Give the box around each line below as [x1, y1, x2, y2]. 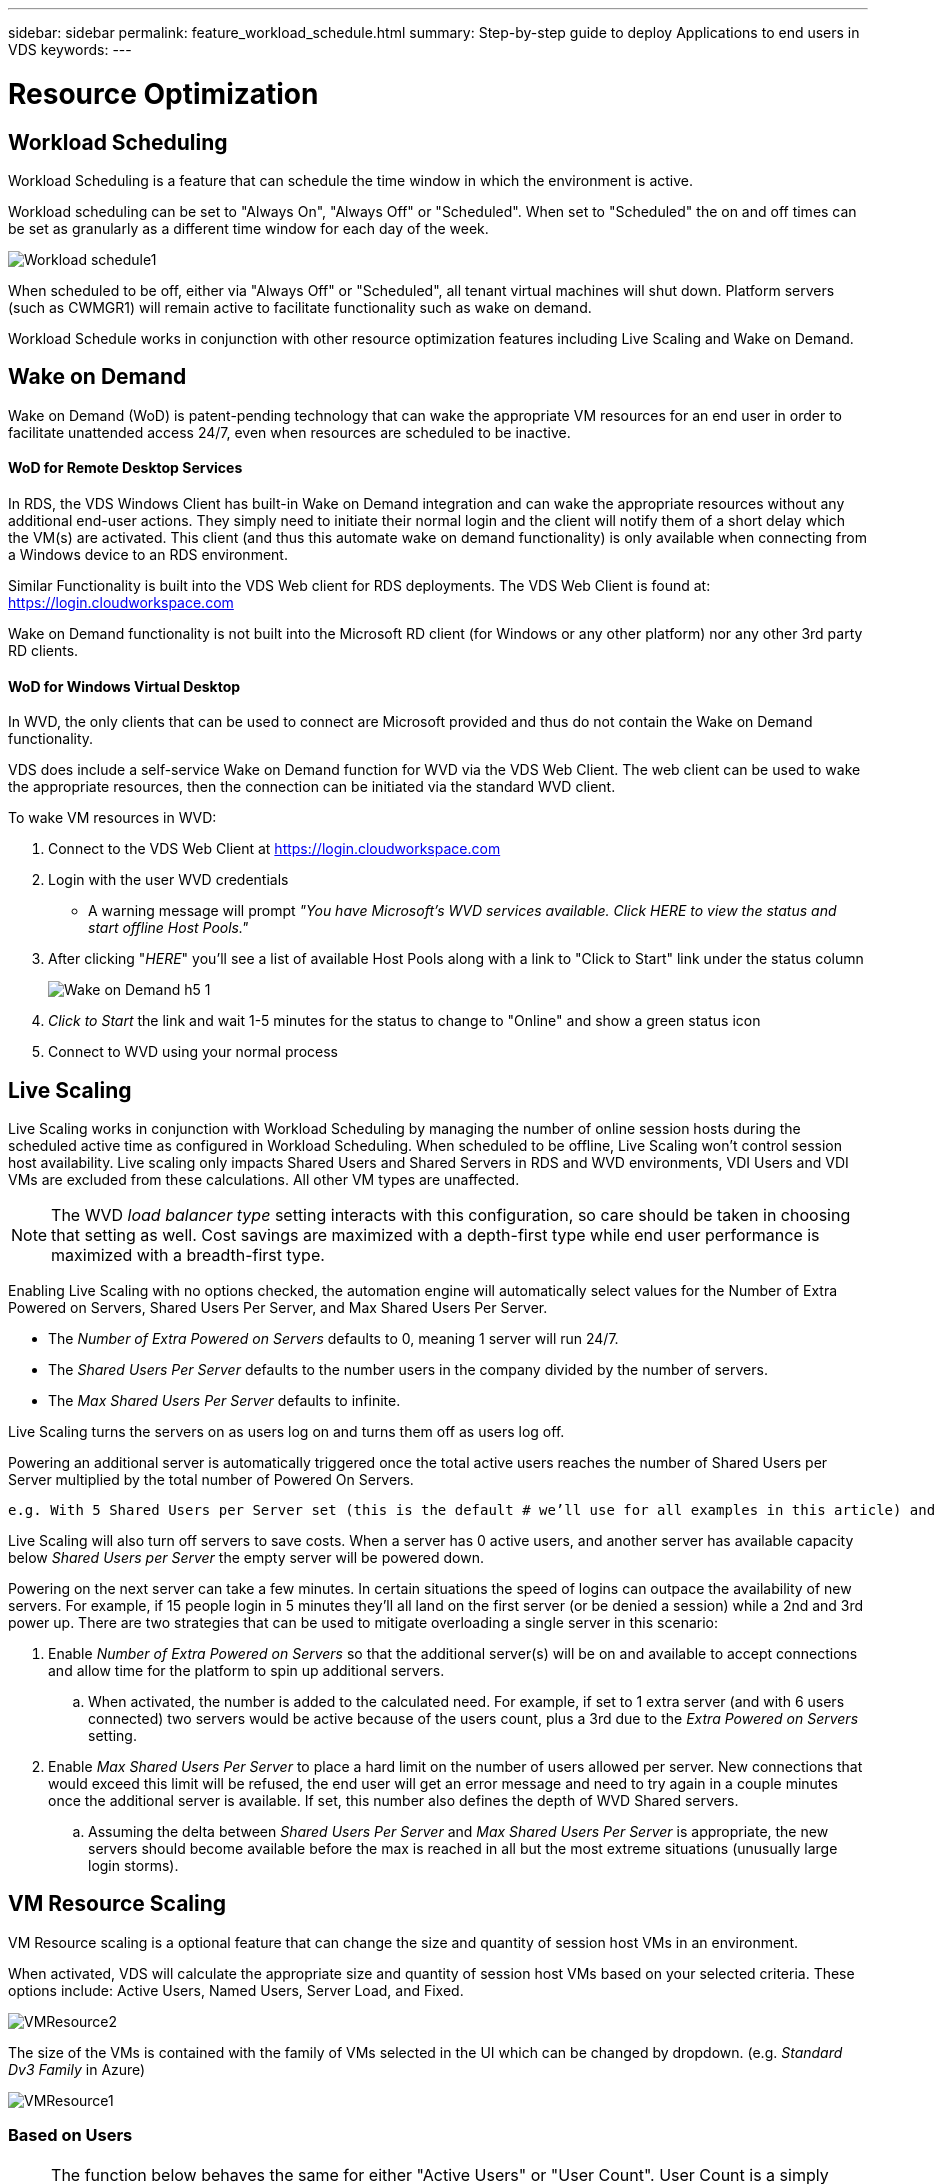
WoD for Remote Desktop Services [8, 459, 243, 477]
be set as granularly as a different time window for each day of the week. [8, 219, 489, 237]
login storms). [88, 1857, 179, 1875]
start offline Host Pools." [88, 919, 249, 937]
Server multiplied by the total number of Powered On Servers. [8, 1471, 414, 1489]
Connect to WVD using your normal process [48, 1043, 338, 1061]
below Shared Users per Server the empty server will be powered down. [8, 1549, 484, 1567]
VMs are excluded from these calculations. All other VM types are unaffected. [8, 1171, 520, 1189]
